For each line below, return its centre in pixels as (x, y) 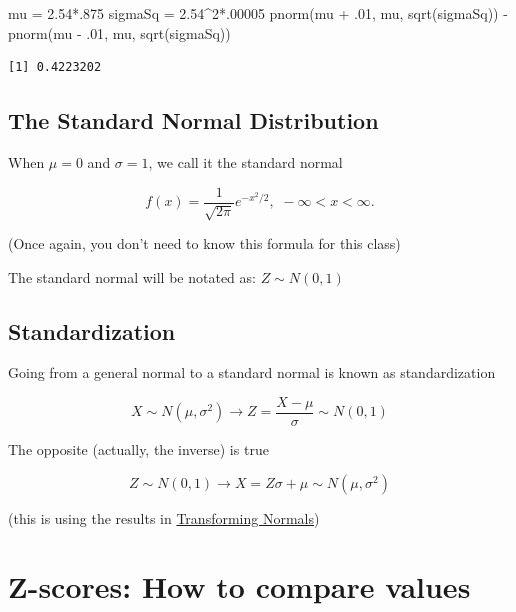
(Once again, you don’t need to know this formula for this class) (204, 243)
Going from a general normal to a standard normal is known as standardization (252, 372)
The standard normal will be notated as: (132, 276)
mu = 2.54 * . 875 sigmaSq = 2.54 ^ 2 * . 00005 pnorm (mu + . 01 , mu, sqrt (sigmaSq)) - (258, 13)
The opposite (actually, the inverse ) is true (138, 449)
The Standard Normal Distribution (193, 120)
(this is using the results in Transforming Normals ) (164, 517)
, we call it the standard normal (245, 161)
